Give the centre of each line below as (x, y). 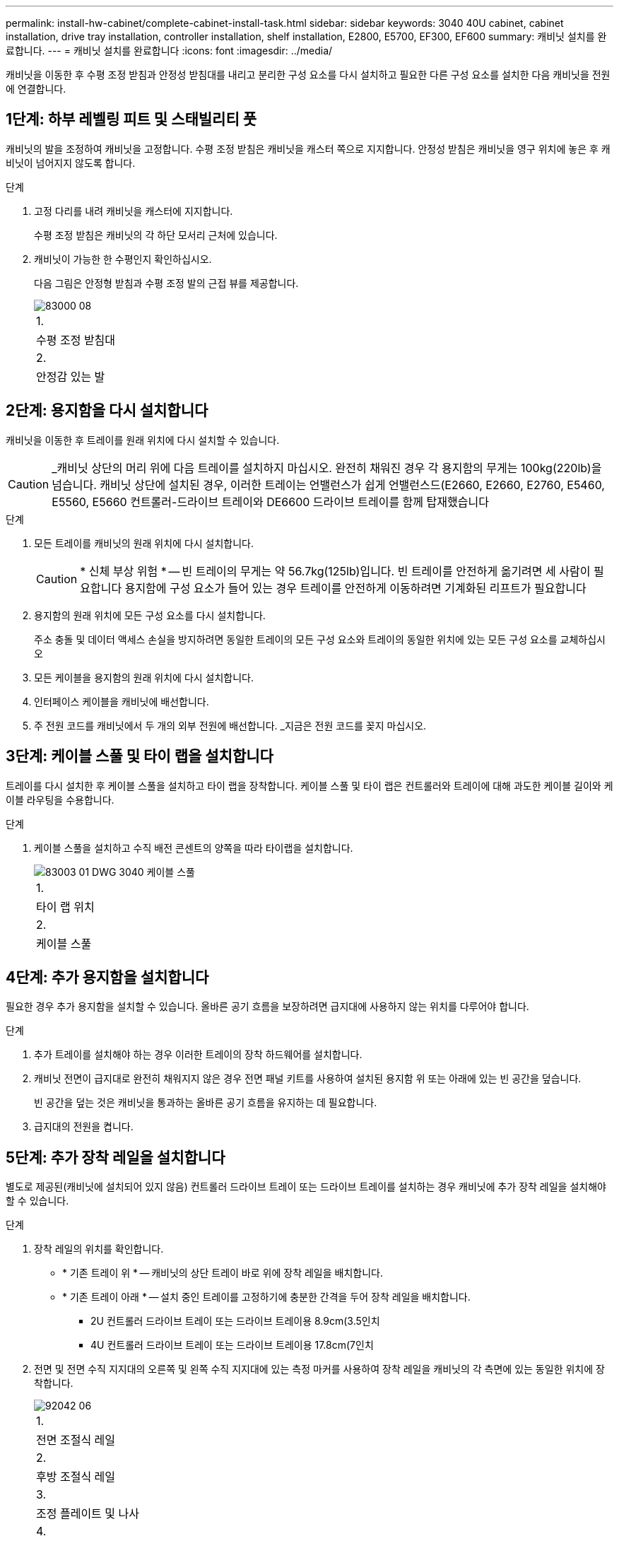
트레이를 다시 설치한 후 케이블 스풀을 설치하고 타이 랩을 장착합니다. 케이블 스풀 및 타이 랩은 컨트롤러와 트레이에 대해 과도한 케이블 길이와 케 (309, 785)
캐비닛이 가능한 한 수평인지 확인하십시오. (123, 259)
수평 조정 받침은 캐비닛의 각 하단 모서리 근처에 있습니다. (156, 235)
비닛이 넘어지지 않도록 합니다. (71, 163)
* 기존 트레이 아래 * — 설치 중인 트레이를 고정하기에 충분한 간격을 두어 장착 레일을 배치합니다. (266, 1297)
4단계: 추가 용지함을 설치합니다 (107, 977)
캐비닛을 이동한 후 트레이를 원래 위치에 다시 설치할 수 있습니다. (143, 440)
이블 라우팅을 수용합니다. (60, 799)
